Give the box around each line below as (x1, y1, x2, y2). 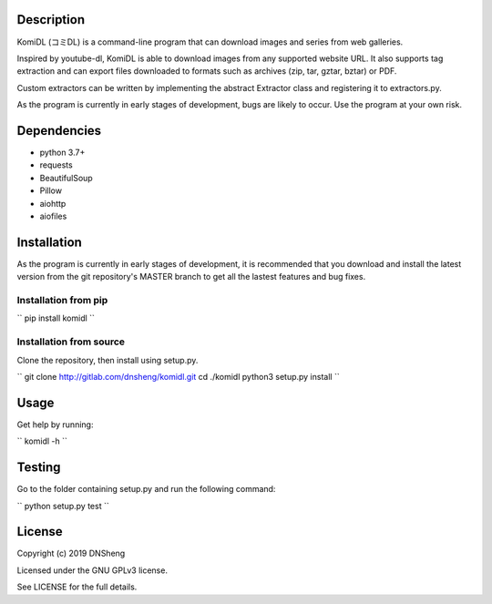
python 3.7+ (39, 147, 86, 158)
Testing (16, 460, 61, 476)
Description (16, 12, 86, 27)
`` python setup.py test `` (16, 500, 109, 511)
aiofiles (39, 210, 67, 221)
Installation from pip (16, 294, 108, 306)
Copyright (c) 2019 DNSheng (16, 548, 126, 559)
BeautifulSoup (39, 172, 93, 183)
